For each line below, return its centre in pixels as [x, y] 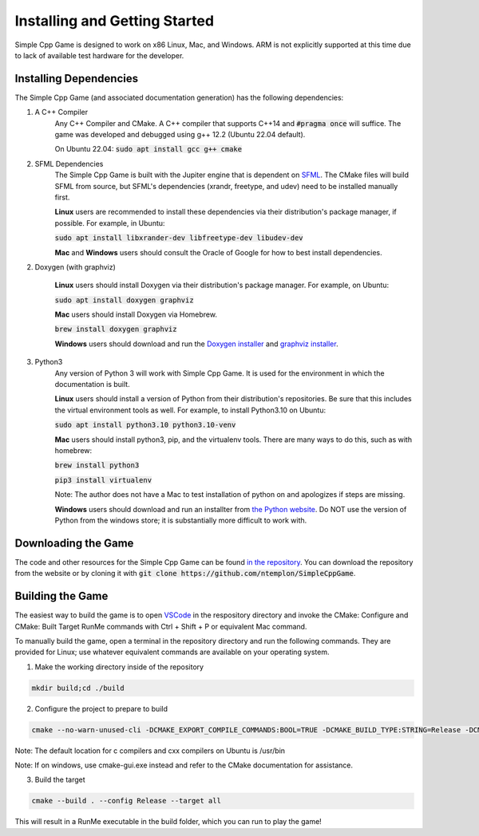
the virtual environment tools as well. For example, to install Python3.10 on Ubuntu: [190, 410]
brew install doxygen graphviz [116, 329]
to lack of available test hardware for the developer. [99, 55]
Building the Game [61, 596]
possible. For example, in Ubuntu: [110, 223]
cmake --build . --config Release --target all [126, 801]
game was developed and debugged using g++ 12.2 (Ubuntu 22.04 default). [180, 135]
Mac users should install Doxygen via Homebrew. [136, 314]
